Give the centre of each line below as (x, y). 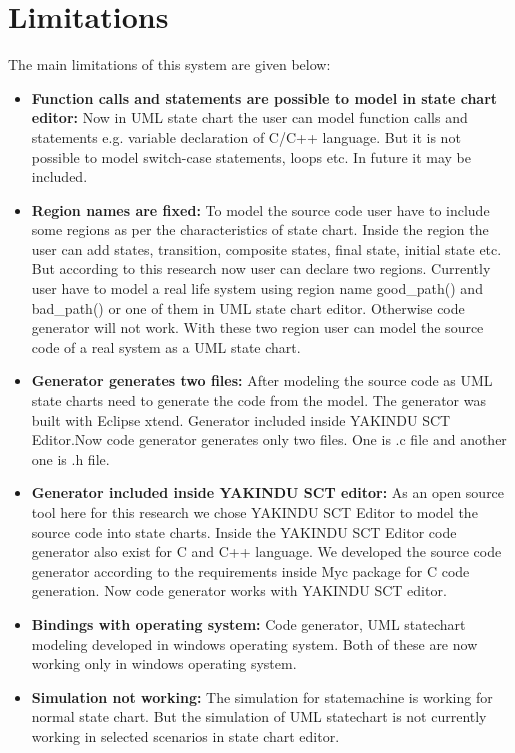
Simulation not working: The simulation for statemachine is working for (262, 696)
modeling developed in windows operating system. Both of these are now (254, 643)
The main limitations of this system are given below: (169, 64)
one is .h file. (70, 458)
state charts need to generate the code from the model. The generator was (258, 400)
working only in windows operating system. (164, 663)
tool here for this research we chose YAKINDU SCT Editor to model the (254, 512)
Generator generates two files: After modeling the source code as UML (262, 380)
